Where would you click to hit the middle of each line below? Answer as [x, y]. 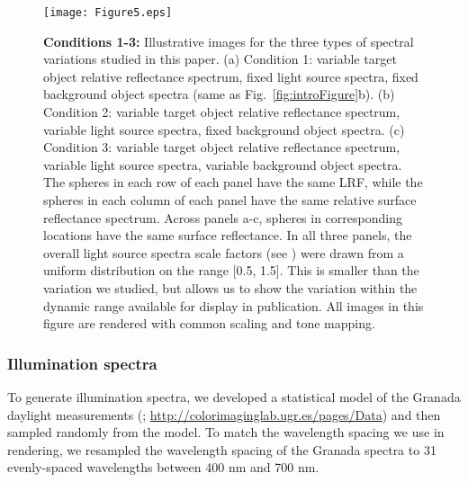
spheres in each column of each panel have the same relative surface [230, 200]
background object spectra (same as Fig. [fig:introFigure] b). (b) [219, 94]
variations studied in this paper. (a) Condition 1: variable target [220, 59]
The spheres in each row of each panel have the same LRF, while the [233, 182]
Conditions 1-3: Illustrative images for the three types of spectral [229, 41]
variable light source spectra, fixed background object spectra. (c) [224, 129]
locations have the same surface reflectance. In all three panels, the [228, 235]
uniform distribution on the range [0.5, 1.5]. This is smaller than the [231, 270]
